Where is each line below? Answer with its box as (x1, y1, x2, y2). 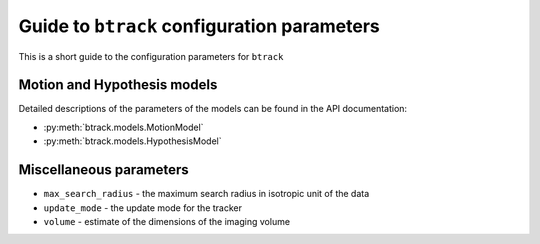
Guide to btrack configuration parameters (18, 15, 380, 37)
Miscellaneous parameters (18, 161, 189, 179)
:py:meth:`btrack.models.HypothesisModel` (43, 135, 222, 147)
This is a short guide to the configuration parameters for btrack (18, 50, 284, 62)
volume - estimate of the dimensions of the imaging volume (43, 215, 290, 227)
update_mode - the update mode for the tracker (43, 201, 242, 214)
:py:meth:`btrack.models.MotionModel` (43, 121, 204, 133)
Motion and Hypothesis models (18, 76, 218, 94)
